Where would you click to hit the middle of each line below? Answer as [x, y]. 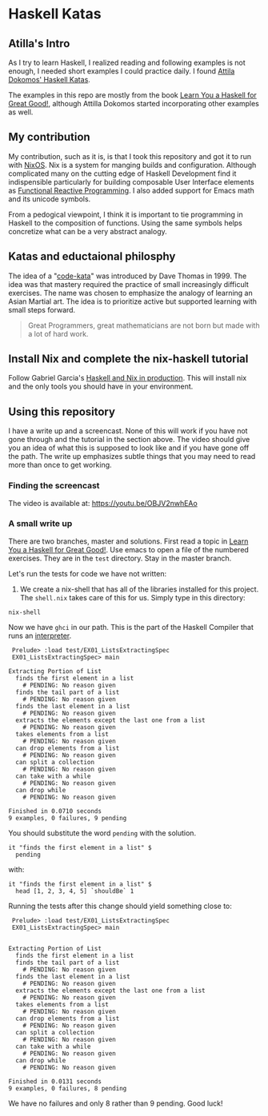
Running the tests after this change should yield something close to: [120, 906]
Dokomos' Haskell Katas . [49, 80]
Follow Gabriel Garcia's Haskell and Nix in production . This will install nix [128, 378]
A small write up [40, 524]
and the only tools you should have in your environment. [101, 387]
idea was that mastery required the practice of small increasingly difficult [129, 284]
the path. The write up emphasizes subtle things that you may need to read [132, 456]
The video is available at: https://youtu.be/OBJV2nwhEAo [103, 503]
